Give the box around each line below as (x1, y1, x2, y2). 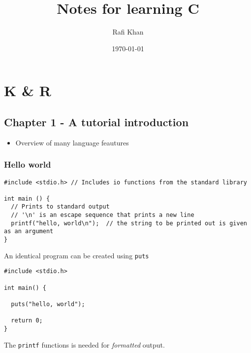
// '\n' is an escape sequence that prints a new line (11, 212, 194, 219)
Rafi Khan (112, 27, 144, 37)
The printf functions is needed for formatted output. (4, 339, 165, 350)
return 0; (11, 317, 43, 324)
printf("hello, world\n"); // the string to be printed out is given (11, 219, 247, 227)
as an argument (4, 228, 54, 235)
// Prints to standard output (11, 203, 110, 211)
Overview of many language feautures (15, 137, 129, 147)
